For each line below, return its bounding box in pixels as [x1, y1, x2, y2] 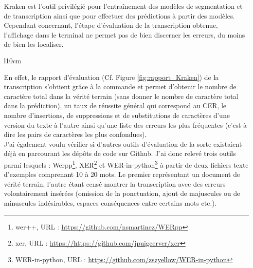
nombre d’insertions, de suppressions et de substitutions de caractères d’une [4, 110, 230, 120]
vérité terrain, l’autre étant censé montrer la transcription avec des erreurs [4, 178, 226, 189]
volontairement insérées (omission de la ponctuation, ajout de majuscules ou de [4, 188, 240, 198]
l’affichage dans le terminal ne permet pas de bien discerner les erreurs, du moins [4, 29, 245, 39]
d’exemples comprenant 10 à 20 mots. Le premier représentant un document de [4, 169, 240, 179]
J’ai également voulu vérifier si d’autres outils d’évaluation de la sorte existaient [4, 138, 242, 149]
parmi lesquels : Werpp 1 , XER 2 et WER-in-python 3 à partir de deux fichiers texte [4, 158, 249, 170]
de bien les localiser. [4, 39, 64, 49]
